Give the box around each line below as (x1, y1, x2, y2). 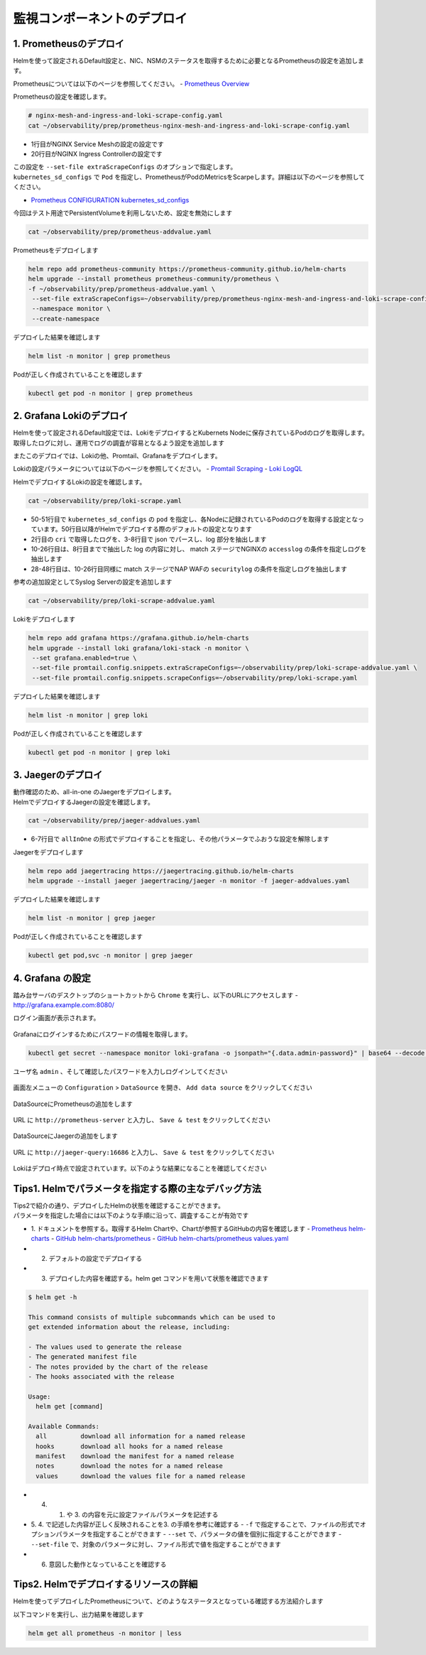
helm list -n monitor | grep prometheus (28, 352, 170, 360)
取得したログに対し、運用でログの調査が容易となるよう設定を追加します (13, 438, 225, 447)
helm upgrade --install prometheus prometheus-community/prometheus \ (28, 275, 280, 283)
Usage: (28, 1392, 51, 1401)
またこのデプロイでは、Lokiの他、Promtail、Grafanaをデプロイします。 (13, 452, 222, 460)
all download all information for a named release (35, 1432, 246, 1440)
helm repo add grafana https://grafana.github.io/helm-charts (28, 634, 249, 642)
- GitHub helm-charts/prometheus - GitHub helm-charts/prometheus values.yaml (50, 1235, 289, 1243)
